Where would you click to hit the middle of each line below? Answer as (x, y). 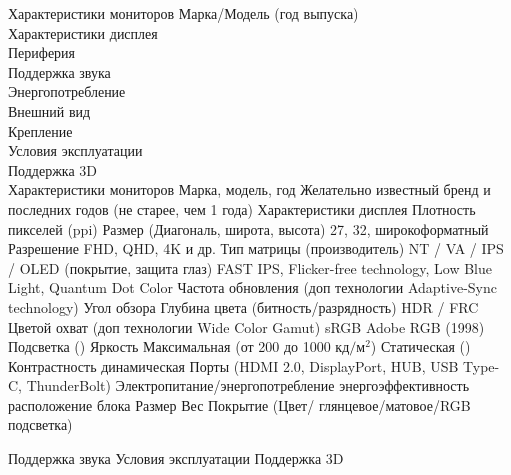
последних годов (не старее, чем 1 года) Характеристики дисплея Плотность (242, 208)
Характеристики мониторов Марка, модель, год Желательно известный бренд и (249, 189)
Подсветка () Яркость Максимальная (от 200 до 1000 (169, 346)
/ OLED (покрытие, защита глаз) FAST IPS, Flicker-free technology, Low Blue (250, 267)
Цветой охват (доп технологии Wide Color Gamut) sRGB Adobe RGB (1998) (246, 326)
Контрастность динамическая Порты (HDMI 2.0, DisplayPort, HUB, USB (233, 365)
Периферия (42, 52)
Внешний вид (49, 110)
